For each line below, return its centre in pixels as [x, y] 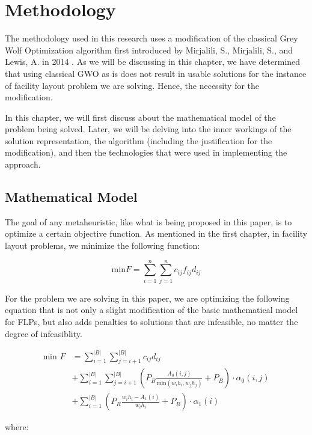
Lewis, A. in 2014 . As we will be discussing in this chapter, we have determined [153, 62]
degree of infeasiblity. [44, 333]
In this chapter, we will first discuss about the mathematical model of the [140, 117]
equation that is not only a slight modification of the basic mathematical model [151, 310]
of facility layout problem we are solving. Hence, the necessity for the [132, 85]
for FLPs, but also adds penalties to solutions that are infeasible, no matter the [151, 321]
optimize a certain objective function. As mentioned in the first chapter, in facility [156, 233]
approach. [23, 164]
